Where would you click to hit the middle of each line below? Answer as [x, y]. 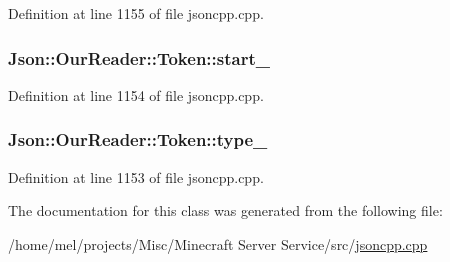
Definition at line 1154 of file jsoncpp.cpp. [136, 94]
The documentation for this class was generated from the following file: [225, 210]
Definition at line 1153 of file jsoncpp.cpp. [136, 176]
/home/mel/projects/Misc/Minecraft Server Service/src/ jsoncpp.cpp [218, 243]
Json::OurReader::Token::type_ [138, 139]
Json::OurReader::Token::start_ [139, 57]
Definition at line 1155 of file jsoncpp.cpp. [136, 13]
